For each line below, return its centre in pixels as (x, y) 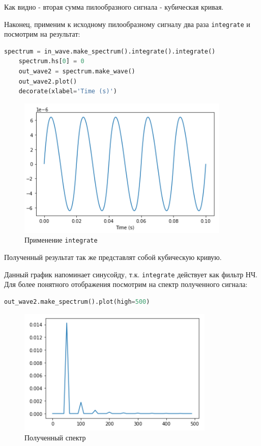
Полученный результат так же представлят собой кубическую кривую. (113, 257)
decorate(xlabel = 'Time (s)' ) (68, 91)
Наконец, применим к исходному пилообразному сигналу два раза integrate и (127, 24)
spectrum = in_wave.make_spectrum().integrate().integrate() (110, 51)
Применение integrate (61, 240)
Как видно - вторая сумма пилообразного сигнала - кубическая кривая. (114, 7)
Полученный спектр (55, 438)
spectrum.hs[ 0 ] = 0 (51, 61)
